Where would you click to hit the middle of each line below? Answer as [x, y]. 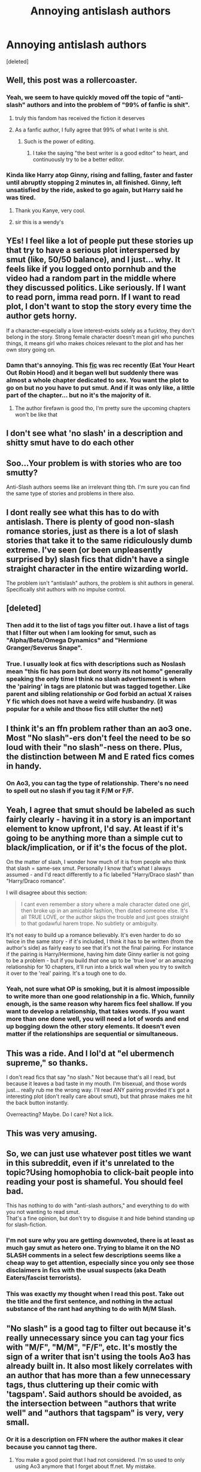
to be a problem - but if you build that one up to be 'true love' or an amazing [100, 961]
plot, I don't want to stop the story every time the [99, 306]
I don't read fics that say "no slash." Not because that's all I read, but [91, 1077]
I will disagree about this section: [47, 893]
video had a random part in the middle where [91, 278]
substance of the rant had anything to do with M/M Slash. [92, 1309]
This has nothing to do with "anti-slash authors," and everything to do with [98, 1205]
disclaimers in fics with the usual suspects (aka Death [86, 1270]
